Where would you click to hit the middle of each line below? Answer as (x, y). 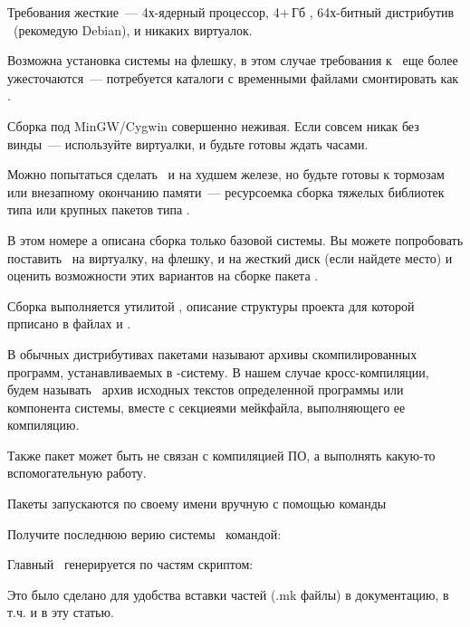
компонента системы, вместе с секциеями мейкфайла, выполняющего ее (206, 407)
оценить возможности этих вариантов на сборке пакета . (163, 275)
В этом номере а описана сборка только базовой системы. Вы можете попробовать (235, 239)
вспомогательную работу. (77, 473)
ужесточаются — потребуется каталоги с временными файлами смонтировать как (233, 77)
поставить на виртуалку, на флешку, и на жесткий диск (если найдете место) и (230, 257)
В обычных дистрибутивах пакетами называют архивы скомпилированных (212, 353)
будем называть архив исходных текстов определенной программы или (206, 389)
